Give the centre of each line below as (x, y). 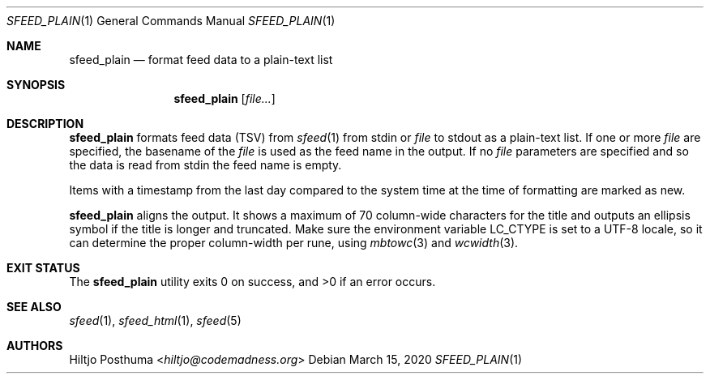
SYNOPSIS (36, 85)
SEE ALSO (34, 307)
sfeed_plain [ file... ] (225, 98)
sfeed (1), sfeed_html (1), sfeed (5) (155, 320)
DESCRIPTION (45, 124)
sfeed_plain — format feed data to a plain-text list (201, 60)
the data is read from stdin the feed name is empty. (205, 165)
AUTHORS (35, 346)
